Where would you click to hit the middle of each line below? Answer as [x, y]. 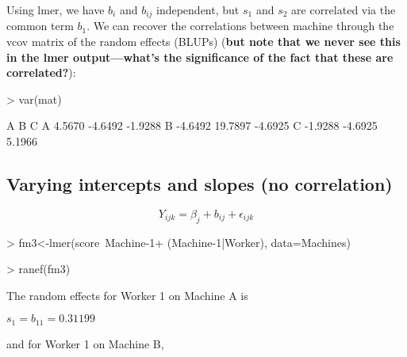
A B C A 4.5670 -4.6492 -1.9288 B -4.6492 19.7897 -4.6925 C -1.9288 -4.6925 [192, 125]
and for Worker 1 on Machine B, [85, 343]
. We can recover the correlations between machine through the [240, 26]
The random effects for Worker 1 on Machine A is [127, 295]
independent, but [198, 9]
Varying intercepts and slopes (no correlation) [200, 184]
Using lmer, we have [56, 9]
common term [40, 26]
